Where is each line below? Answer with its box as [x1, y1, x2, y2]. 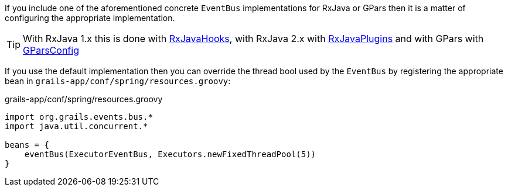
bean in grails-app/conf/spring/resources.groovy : [5, 76, 231, 86]
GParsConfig [23, 44, 79, 56]
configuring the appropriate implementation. [5, 13, 175, 23]
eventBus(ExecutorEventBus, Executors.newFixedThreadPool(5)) [24, 150, 316, 159]
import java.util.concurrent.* [5, 121, 148, 131]
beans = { [5, 140, 49, 150]
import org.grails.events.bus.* [5, 112, 153, 121]
